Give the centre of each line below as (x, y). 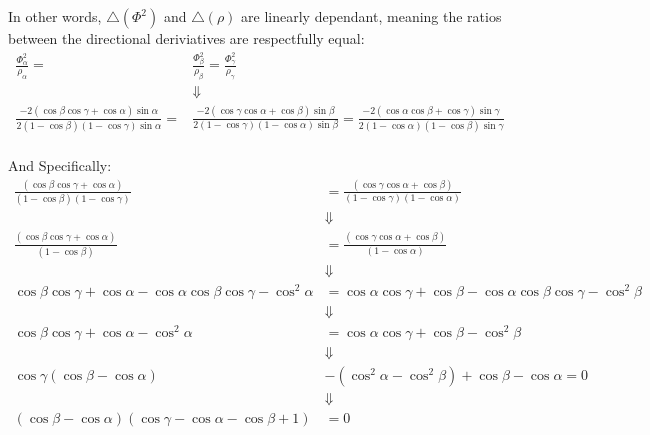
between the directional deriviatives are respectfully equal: (186, 38)
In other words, (55, 16)
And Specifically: (60, 165)
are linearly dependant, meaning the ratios (371, 16)
